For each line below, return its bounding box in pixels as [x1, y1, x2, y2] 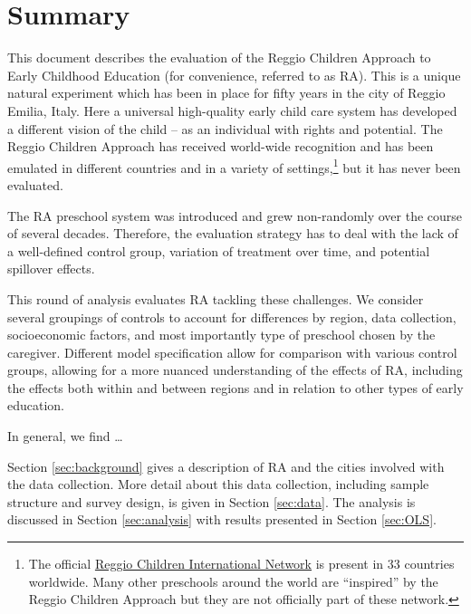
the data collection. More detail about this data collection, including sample [7, 475, 429, 494]
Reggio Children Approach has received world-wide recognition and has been [7, 137, 434, 156]
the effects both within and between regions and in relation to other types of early [7, 378, 464, 397]
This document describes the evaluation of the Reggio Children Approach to [7, 48, 431, 67]
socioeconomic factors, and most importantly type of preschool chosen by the [7, 325, 436, 344]
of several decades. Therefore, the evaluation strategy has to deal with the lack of [7, 224, 458, 243]
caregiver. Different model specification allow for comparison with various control [7, 342, 457, 361]
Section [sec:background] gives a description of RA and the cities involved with [7, 456, 445, 475]
